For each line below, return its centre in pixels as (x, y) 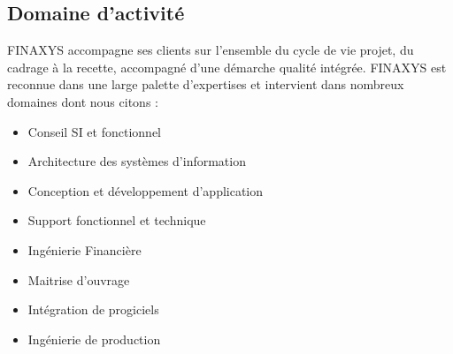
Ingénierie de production (94, 339)
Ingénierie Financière (84, 249)
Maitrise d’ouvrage (79, 279)
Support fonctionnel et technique (117, 220)
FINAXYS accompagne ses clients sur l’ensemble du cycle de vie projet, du (211, 50)
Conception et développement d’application (146, 190)
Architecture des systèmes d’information (137, 161)
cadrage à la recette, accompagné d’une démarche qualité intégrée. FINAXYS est (227, 67)
